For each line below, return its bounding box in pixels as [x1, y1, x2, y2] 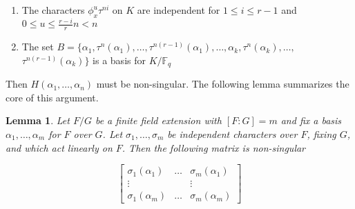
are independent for [137, 3, 220, 17]
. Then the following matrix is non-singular [122, 140, 306, 155]
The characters [21, 3, 85, 17]
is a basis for [93, 52, 146, 67]
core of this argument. [6, 90, 99, 104]
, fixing [307, 126, 336, 141]
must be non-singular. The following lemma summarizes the [96, 77, 349, 91]
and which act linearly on [6, 140, 113, 155]
